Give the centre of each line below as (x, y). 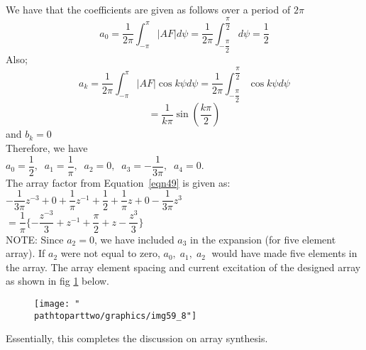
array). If (26, 253)
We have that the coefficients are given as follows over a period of (148, 9)
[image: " (57, 303)
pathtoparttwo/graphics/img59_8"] (116, 316)
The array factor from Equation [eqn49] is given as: (118, 182)
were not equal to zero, (110, 253)
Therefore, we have (47, 148)
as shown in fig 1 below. (57, 281)
